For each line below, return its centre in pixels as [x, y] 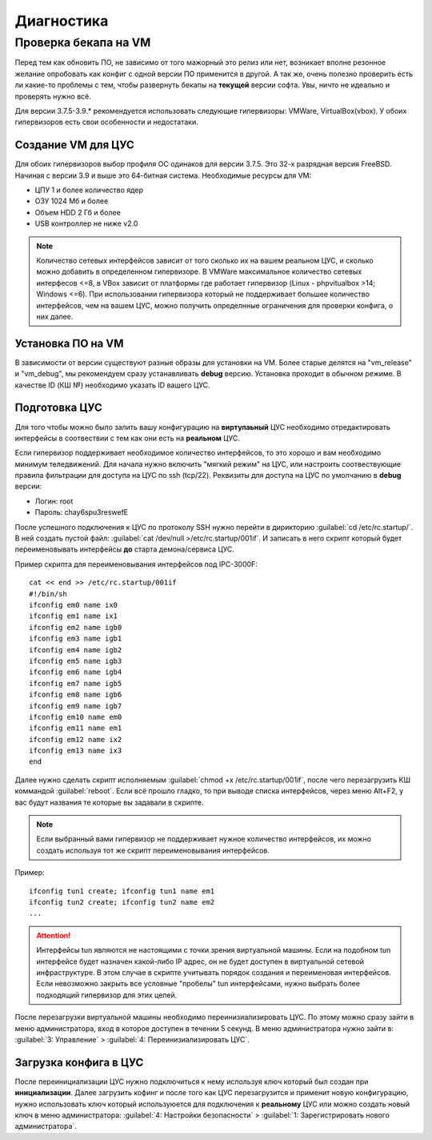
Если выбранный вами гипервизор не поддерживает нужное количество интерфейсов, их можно [204, 839]
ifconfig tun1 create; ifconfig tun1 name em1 [122, 891]
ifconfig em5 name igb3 [76, 661]
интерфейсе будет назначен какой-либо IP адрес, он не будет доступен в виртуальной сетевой [200, 961]
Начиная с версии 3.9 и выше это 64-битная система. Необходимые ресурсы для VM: [163, 175]
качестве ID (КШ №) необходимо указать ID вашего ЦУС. [112, 385]
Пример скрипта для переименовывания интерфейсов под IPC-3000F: [136, 564]
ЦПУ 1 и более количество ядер [89, 190]
